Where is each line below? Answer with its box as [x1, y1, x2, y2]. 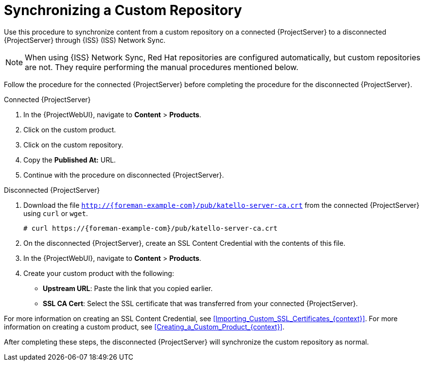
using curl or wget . [23, 209, 88, 218]
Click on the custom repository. [23, 140, 124, 149]
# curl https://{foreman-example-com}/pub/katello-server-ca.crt [23, 224, 278, 232]
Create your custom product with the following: [23, 269, 174, 277]
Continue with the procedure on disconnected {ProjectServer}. [23, 170, 224, 179]
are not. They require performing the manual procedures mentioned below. [25, 62, 299, 72]
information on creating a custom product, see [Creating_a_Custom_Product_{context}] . [4, 322, 285, 331]
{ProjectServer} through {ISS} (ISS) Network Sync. [4, 36, 166, 44]
